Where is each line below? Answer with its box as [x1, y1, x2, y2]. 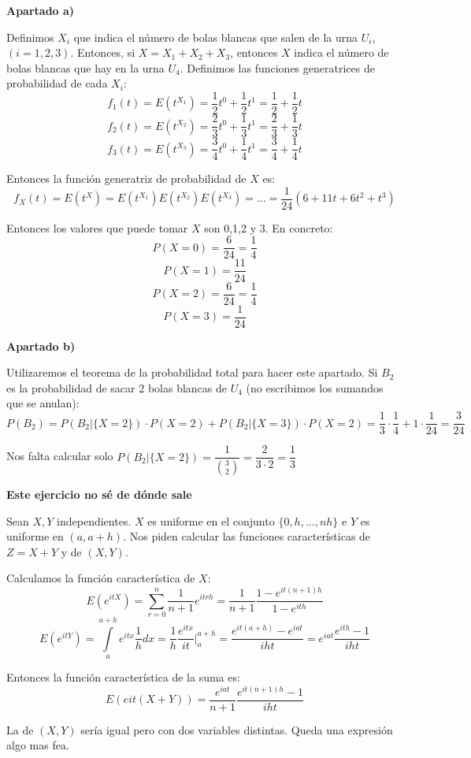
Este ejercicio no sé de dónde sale [6, 486, 192, 502]
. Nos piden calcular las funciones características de [123, 528, 371, 544]
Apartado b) [6, 337, 76, 354]
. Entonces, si [70, 44, 135, 61]
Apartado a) [6, 2, 75, 18]
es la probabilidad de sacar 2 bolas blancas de [6, 379, 227, 396]
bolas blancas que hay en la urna [6, 59, 165, 76]
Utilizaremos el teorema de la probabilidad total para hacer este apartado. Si [6, 364, 378, 381]
